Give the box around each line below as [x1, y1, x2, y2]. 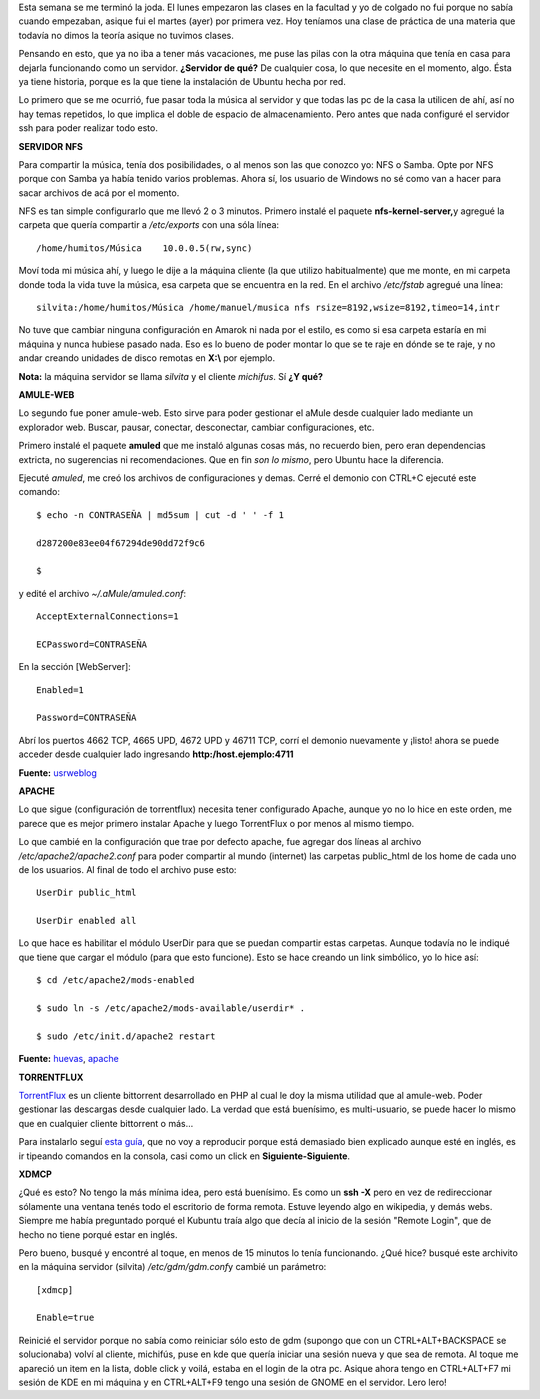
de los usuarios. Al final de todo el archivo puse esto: [18, 863, 237, 875]
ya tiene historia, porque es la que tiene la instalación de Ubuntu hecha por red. [18, 75, 347, 87]
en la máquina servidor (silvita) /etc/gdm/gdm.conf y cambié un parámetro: [18, 1261, 327, 1273]
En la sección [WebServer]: [18, 661, 132, 673]
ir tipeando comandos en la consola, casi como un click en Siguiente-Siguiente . [18, 1150, 350, 1162]
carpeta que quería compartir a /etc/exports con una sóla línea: [18, 219, 280, 231]
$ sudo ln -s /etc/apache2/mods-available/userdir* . [36, 1003, 305, 1014]
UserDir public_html [36, 887, 137, 899]
